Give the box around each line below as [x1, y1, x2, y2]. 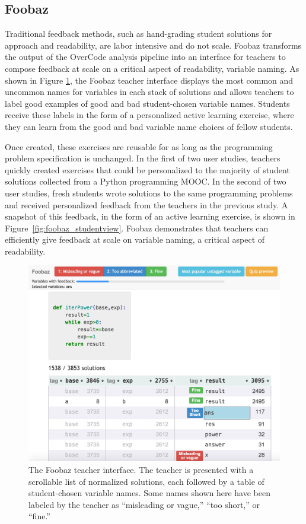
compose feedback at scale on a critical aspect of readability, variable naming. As [5, 62, 299, 74]
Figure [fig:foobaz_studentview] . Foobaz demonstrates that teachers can [5, 221, 269, 234]
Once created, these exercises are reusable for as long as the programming [5, 140, 273, 153]
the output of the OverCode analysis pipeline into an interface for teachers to [5, 50, 286, 63]
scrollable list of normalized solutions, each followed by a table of [28, 475, 264, 487]
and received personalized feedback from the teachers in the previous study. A [5, 198, 288, 211]
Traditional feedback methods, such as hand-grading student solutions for [5, 27, 272, 40]
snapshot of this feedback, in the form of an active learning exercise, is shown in [5, 210, 295, 223]
